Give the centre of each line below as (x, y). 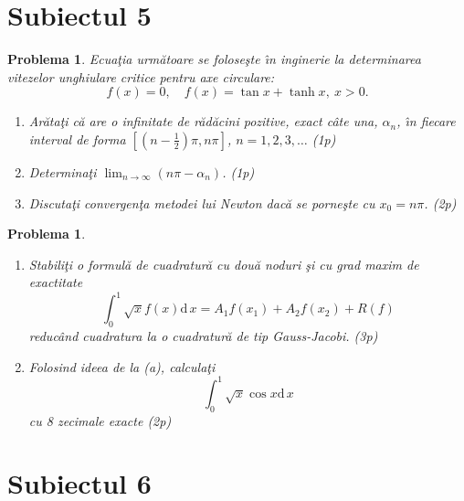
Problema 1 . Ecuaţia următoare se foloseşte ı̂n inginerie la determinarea (214, 59)
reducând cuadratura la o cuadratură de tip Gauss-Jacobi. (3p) (203, 336)
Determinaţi (63, 171)
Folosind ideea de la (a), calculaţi (122, 366)
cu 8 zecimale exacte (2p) (100, 420)
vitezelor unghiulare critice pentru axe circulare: (141, 76)
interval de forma (77, 139)
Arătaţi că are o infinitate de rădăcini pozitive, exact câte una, (203, 121)
